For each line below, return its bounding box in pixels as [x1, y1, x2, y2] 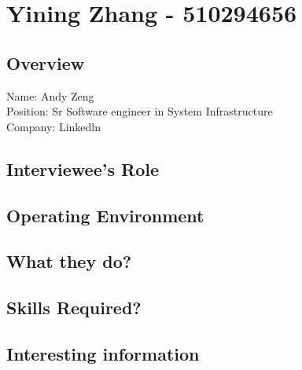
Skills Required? [6, 295, 142, 320]
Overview [6, 50, 85, 75]
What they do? [6, 249, 132, 273]
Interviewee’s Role [6, 156, 159, 181]
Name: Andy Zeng [6, 87, 94, 104]
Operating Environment [6, 203, 204, 227]
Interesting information [6, 341, 200, 365]
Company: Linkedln [6, 118, 101, 134]
